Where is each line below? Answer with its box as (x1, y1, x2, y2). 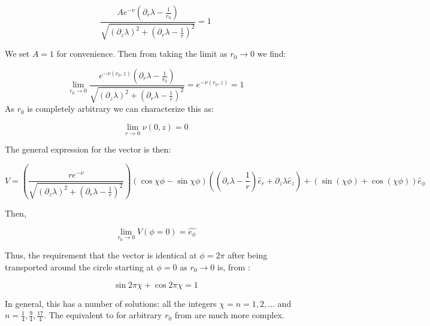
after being (228, 249, 268, 261)
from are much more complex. (174, 309, 284, 321)
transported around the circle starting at (5, 260, 154, 273)
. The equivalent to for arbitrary (44, 309, 162, 321)
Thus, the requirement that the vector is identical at (5, 249, 197, 261)
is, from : (217, 260, 250, 273)
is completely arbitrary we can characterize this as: (27, 102, 214, 115)
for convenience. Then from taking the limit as (56, 47, 228, 60)
